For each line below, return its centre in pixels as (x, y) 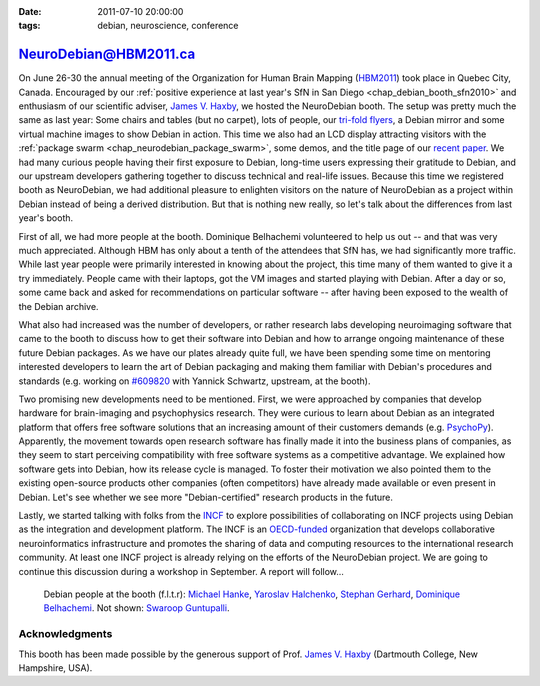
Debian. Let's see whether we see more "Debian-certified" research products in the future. (206, 497)
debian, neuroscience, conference (168, 26)
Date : (30, 11)
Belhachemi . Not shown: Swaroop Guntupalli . (136, 608)
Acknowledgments (65, 634)
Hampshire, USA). (55, 667)
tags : (29, 26)
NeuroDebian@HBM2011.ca (107, 54)
